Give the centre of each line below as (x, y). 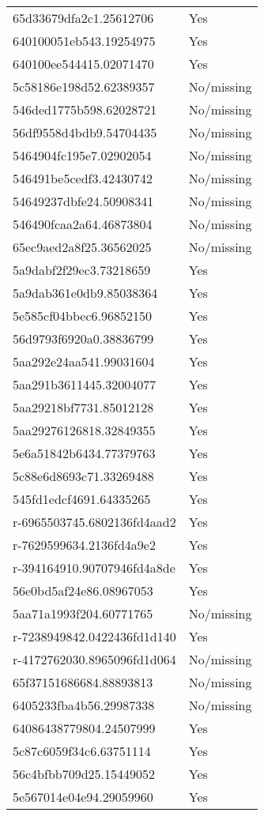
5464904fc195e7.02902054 (82, 155)
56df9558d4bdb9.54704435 (85, 132)
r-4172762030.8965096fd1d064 (94, 659)
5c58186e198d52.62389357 (84, 86)
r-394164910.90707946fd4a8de (94, 568)
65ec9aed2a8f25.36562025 (82, 247)
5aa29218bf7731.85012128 (83, 407)
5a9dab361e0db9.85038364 (85, 293)
